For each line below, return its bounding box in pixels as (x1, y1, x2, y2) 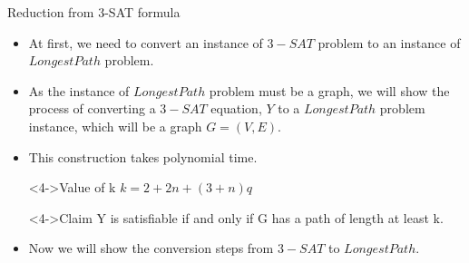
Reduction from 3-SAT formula (7, 3, 181, 21)
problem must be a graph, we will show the (209, 81, 450, 100)
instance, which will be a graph (28, 116, 202, 135)
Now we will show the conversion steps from (28, 239, 274, 258)
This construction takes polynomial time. (28, 147, 258, 166)
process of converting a (28, 99, 156, 118)
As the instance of (28, 81, 130, 100)
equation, (210, 99, 262, 118)
